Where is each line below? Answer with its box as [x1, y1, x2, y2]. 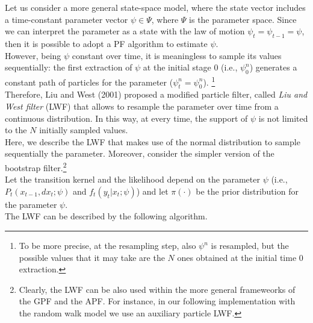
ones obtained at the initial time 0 [177, 251, 303, 263]
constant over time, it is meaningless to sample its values [72, 49, 282, 61]
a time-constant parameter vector [5, 13, 128, 25]
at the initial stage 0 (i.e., [143, 61, 238, 74]
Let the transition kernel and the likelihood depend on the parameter [5, 173, 260, 186]
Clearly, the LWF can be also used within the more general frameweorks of [19, 283, 296, 295]
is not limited [258, 111, 308, 124]
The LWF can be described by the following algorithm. [5, 210, 208, 222]
